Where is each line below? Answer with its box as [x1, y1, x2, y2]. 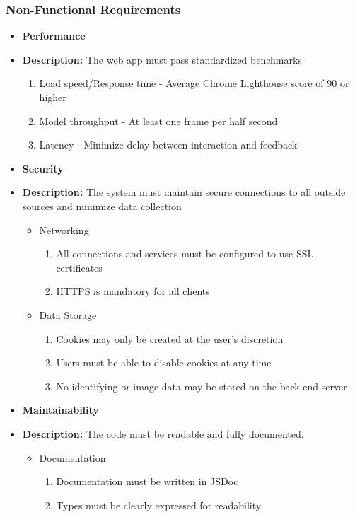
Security [22, 161, 64, 175]
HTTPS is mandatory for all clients [56, 284, 210, 298]
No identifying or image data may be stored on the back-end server [56, 378, 347, 393]
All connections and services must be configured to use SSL [56, 246, 314, 261]
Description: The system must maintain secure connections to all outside [22, 185, 346, 199]
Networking [39, 222, 89, 237]
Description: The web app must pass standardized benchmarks [22, 52, 302, 66]
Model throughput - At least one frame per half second [39, 113, 278, 128]
